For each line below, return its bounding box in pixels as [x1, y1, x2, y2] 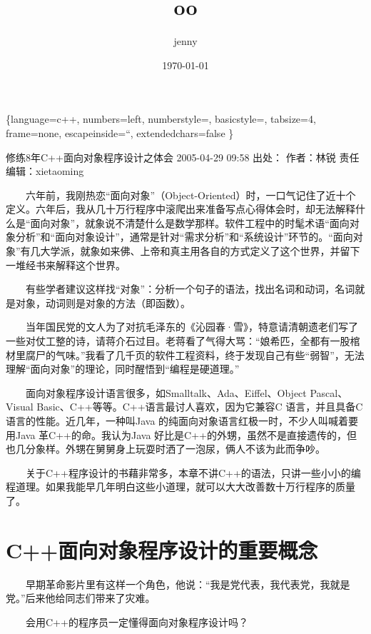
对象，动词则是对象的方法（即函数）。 [15, 295, 190, 310]
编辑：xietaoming [6, 163, 84, 178]
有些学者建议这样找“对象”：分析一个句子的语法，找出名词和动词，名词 [25, 281, 355, 296]
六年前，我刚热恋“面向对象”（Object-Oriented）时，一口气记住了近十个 [25, 187, 356, 202]
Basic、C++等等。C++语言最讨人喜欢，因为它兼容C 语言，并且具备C [36, 399, 363, 414]
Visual [6, 399, 34, 414]
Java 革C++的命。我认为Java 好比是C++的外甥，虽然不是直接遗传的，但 [15, 427, 357, 442]
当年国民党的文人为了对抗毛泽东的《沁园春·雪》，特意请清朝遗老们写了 [25, 319, 358, 334]
